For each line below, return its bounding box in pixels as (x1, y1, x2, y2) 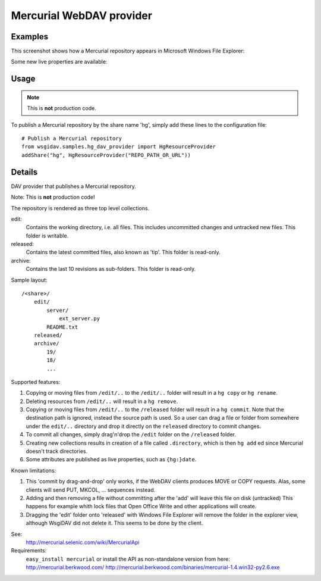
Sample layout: (11, 276, 48, 283)
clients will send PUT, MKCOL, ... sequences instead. (26, 486, 156, 493)
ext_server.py (59, 316, 100, 322)
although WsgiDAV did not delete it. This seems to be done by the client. (26, 520, 203, 527)
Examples (11, 32, 49, 42)
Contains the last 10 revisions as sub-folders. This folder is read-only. (26, 265, 196, 273)
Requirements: (11, 547, 47, 554)
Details (11, 167, 38, 177)
